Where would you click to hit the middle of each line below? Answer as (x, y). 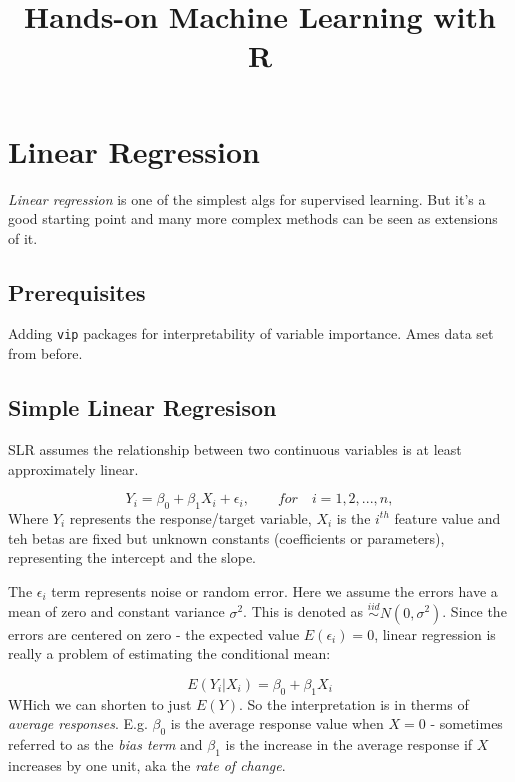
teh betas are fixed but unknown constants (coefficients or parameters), (226, 537)
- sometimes (466, 723)
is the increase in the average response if (349, 743)
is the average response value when (277, 723)
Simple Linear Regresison (142, 407)
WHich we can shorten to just (100, 703)
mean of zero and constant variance (116, 611)
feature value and (447, 517)
